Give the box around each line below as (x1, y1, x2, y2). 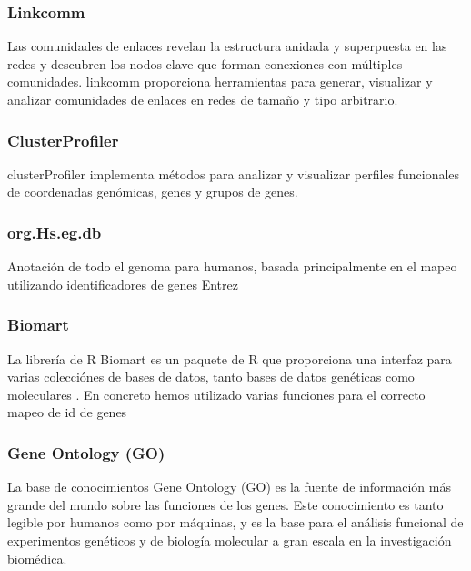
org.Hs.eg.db (7, 220, 102, 243)
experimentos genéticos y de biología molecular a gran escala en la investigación (7, 531, 452, 549)
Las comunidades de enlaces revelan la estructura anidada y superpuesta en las (7, 36, 447, 56)
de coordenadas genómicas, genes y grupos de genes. (7, 182, 298, 201)
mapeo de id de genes (7, 403, 127, 422)
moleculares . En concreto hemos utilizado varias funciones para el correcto (7, 384, 426, 403)
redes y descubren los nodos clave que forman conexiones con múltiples (7, 54, 403, 73)
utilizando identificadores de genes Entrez (7, 274, 238, 293)
